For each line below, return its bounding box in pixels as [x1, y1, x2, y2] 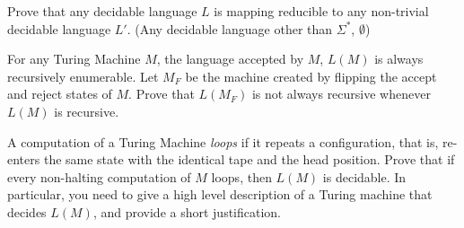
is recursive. [54, 101, 119, 120]
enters [7, 150, 40, 169]
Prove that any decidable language [7, 2, 197, 20]
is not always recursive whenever [251, 84, 431, 103]
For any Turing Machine [7, 49, 141, 68]
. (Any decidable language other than [127, 19, 333, 38]
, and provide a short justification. [92, 202, 282, 221]
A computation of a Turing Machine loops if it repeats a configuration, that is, [7, 132, 439, 151]
